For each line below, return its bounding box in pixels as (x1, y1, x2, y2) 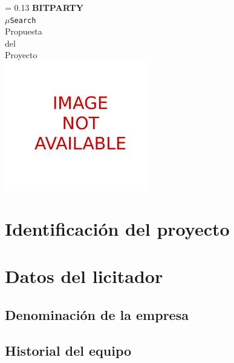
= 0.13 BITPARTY (5, 1, 83, 13)
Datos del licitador (5, 264, 163, 288)
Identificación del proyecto (5, 216, 230, 241)
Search (10, 16, 36, 25)
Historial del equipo (5, 341, 132, 359)
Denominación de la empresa (5, 305, 189, 324)
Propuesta (5, 25, 42, 38)
